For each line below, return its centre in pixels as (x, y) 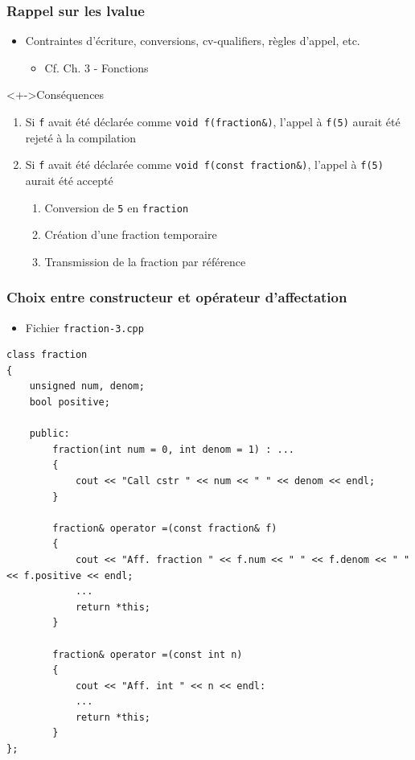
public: (49, 434)
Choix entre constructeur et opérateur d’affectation (177, 297)
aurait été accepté (69, 180)
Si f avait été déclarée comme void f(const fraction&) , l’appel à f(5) (204, 164)
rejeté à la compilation (81, 137)
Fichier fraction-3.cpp (84, 327)
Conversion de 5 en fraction (117, 207)
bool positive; (70, 402)
